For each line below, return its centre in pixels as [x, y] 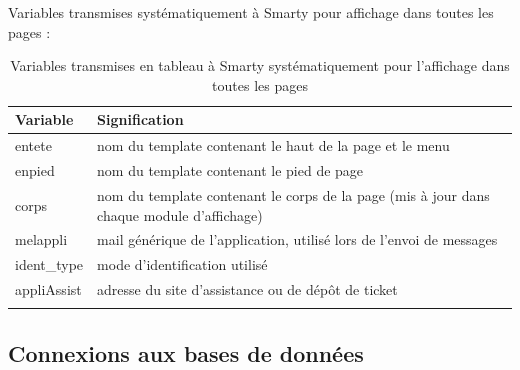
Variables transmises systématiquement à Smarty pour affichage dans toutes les [251, 12]
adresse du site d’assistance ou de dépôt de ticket [247, 289]
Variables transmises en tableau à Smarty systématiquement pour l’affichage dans [260, 65]
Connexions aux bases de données [186, 352]
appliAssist [48, 289]
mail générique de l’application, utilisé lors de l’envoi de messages [297, 239]
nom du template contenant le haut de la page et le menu [273, 145]
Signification [140, 119]
